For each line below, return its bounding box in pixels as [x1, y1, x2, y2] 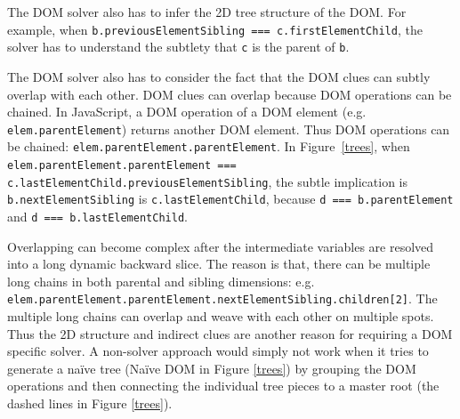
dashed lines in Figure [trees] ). [7, 394, 173, 413]
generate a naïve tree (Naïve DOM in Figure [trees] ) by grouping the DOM [7, 359, 416, 377]
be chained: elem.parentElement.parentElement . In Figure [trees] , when [7, 137, 410, 156]
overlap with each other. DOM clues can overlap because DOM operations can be [7, 85, 452, 103]
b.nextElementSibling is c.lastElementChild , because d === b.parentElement [7, 189, 454, 208]
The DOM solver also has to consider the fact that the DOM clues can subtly [7, 67, 431, 85]
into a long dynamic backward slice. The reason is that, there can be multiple [7, 254, 431, 273]
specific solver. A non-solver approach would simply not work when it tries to [7, 342, 429, 360]
